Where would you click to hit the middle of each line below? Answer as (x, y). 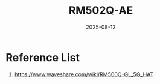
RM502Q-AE (101, 10)
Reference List (43, 57)
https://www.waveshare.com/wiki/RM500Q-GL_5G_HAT (84, 74)
